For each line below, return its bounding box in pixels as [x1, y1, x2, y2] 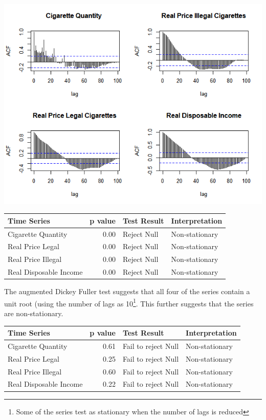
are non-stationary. [4, 307, 63, 318]
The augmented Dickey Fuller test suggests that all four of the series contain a [4, 286, 250, 297]
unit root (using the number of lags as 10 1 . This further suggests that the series [4, 296, 254, 308]
